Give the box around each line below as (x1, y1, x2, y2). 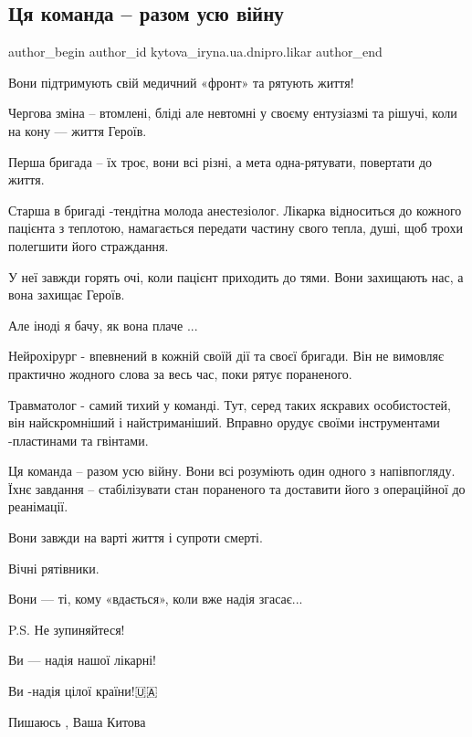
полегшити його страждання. (8, 236, 169, 255)
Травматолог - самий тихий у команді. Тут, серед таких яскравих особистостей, (8, 395, 452, 414)
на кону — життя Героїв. (8, 121, 147, 140)
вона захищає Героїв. (8, 285, 125, 304)
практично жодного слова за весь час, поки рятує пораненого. (8, 363, 352, 383)
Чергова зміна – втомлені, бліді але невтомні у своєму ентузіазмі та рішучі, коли (8, 103, 457, 122)
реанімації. (8, 497, 68, 516)
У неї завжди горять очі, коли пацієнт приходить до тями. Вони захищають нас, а (8, 267, 464, 286)
